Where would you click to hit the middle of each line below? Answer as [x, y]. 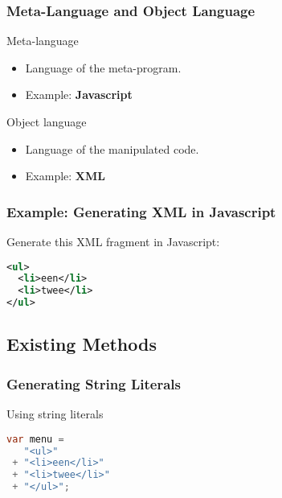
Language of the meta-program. [103, 67]
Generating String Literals [94, 383]
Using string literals [55, 414]
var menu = [35, 439]
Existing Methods [82, 344]
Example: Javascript [79, 95]
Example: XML [65, 176]
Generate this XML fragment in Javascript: [113, 241]
